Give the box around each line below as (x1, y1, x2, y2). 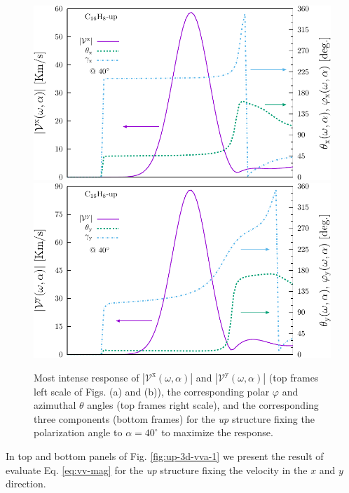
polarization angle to (34, 425, 123, 440)
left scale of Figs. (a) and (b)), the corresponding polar (34, 384, 270, 398)
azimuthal (34, 398, 76, 412)
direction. (6, 476, 46, 491)
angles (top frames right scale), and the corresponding (87, 398, 319, 412)
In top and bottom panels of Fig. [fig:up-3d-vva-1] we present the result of (6, 449, 324, 464)
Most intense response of (34, 370, 139, 384)
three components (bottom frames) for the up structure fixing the (34, 411, 315, 426)
